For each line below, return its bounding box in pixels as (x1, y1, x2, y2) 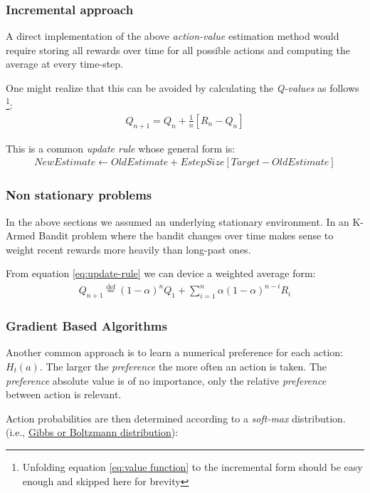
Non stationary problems (6, 186, 152, 204)
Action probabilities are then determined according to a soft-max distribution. (6, 410, 346, 425)
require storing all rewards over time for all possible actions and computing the (6, 42, 351, 57)
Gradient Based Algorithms (6, 317, 167, 335)
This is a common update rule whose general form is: (6, 140, 236, 155)
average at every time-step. (6, 56, 124, 71)
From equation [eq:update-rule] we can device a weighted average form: (6, 266, 316, 281)
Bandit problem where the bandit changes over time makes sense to (38, 228, 334, 243)
